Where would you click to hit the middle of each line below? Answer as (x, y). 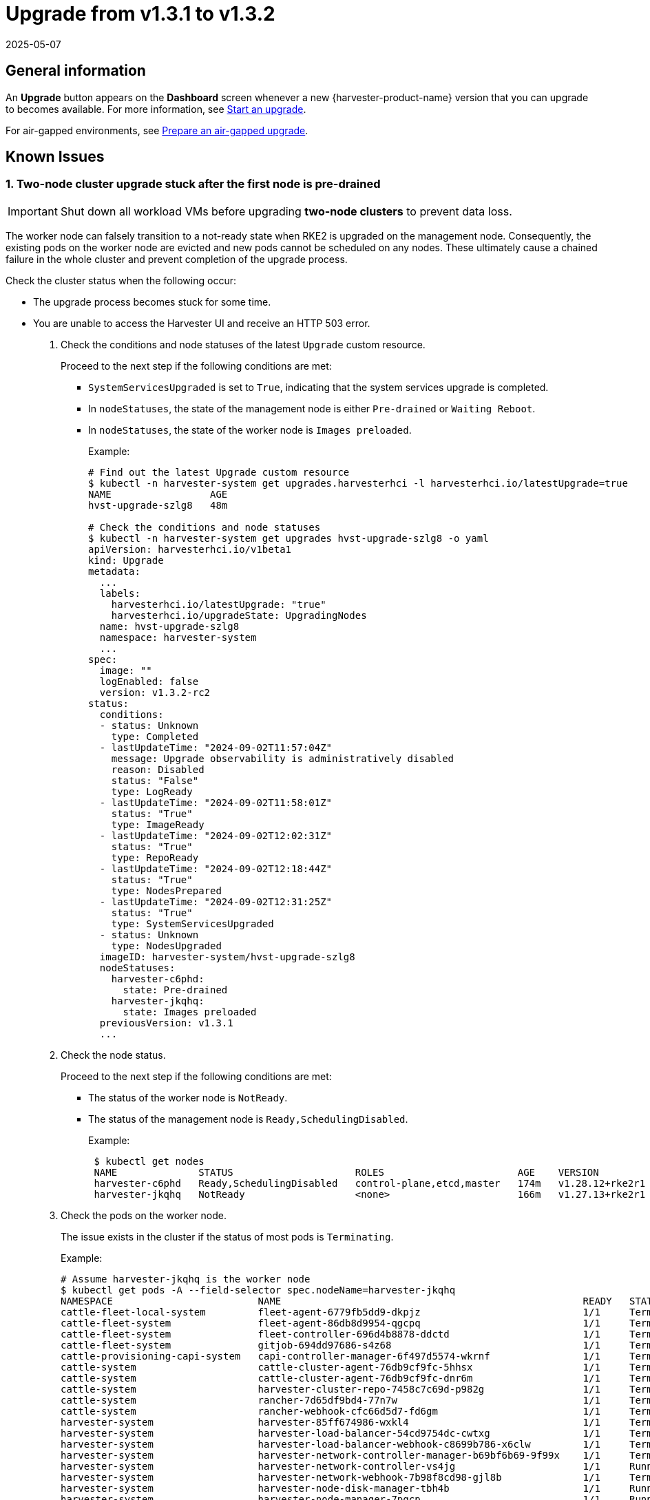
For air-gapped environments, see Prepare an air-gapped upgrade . (157, 130)
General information (76, 71)
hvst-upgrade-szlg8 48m (158, 505)
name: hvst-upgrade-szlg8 (169, 626)
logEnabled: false (149, 681)
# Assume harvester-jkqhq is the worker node (186, 1279)
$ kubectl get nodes (149, 1161)
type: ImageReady (158, 824)
